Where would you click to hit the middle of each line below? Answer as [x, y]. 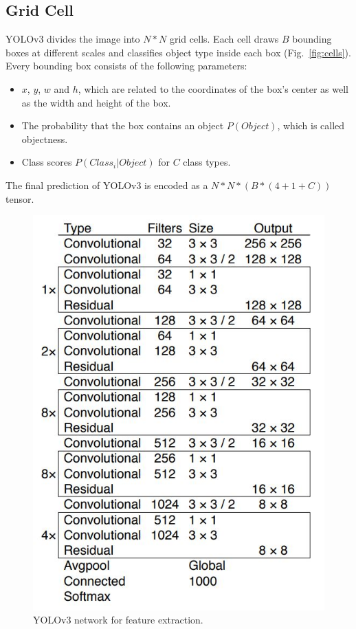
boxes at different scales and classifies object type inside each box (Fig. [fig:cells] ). [178, 52]
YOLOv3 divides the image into [73, 39]
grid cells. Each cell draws [224, 39]
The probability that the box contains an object [123, 125]
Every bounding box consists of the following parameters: [126, 66]
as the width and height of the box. [96, 102]
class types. [207, 162]
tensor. [20, 198]
